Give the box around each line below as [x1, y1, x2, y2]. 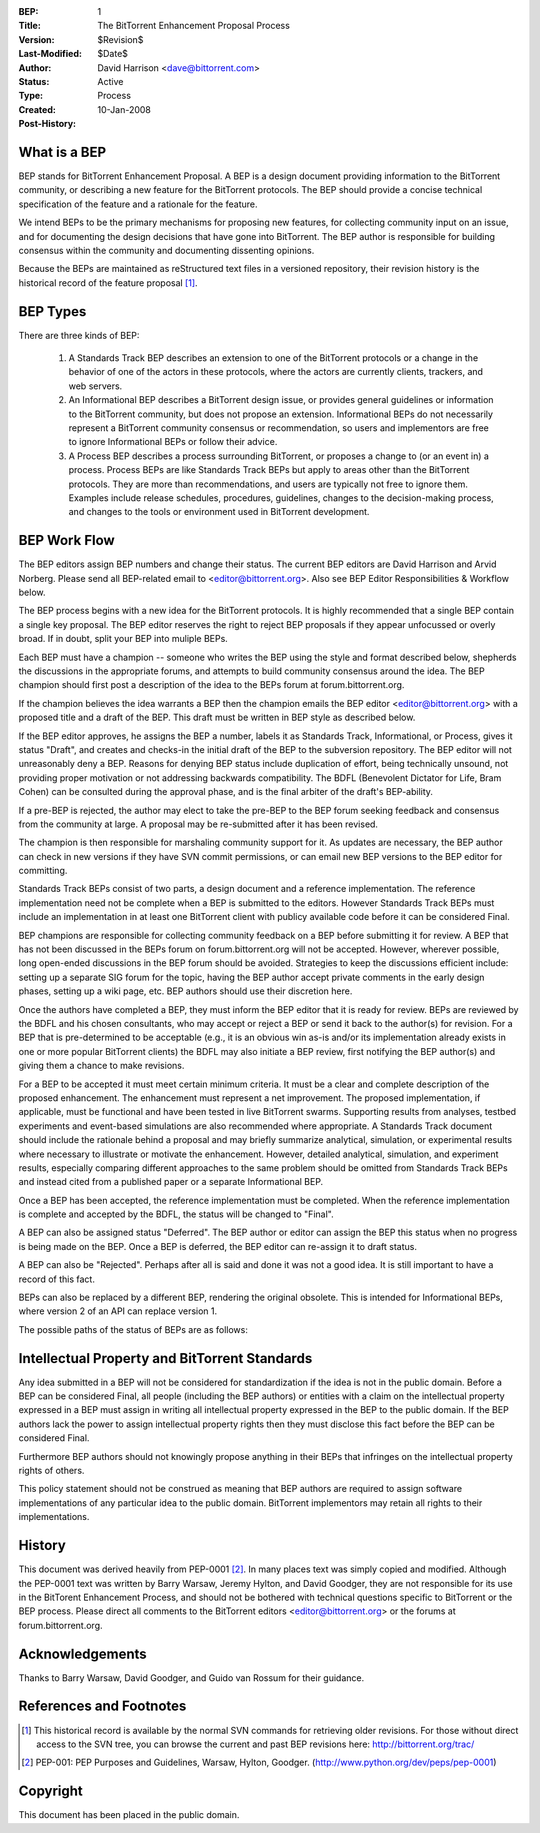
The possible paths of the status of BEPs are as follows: [18, 1323, 249, 1335]
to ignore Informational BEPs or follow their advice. [68, 436, 278, 448]
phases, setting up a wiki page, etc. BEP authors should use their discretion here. [18, 985, 353, 997]
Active [97, 75, 124, 87]
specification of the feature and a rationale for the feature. [18, 198, 258, 210]
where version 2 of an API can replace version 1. [18, 1305, 218, 1317]
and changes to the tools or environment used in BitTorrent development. [68, 506, 370, 518]
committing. [18, 865, 68, 877]
